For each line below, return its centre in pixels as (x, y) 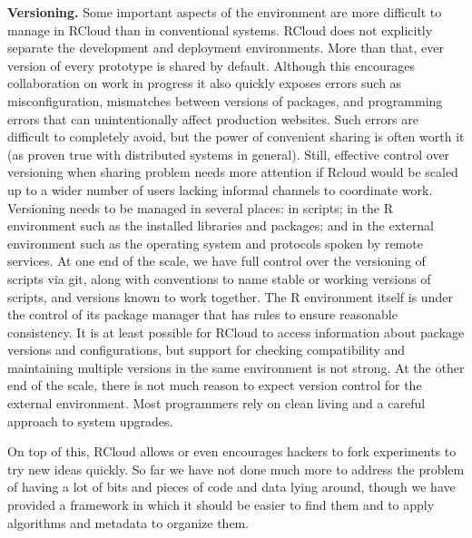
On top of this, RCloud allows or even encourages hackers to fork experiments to (232, 451)
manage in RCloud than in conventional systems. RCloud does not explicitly (220, 29)
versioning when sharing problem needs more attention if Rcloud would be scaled (233, 172)
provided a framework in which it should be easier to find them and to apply (221, 505)
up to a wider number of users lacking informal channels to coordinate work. (220, 189)
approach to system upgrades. (90, 421)
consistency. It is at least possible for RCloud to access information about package (236, 332)
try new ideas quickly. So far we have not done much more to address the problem (236, 469)
